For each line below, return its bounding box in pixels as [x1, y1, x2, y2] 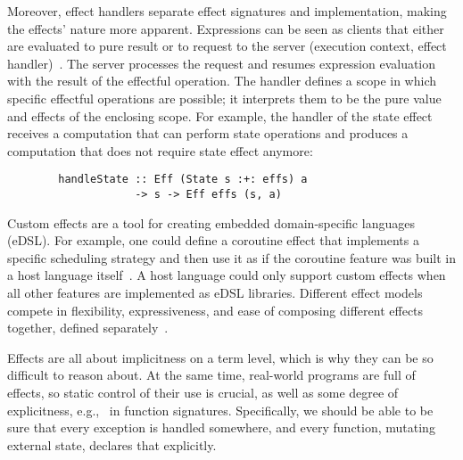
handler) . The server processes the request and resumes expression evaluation [7, 53, 436, 72]
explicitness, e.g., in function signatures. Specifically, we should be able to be [7, 400, 434, 419]
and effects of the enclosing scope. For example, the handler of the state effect [7, 106, 433, 125]
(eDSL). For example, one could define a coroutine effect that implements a [7, 231, 419, 250]
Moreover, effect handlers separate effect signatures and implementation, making [7, 2, 447, 20]
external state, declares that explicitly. [7, 435, 217, 454]
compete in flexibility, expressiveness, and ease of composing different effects [7, 300, 424, 319]
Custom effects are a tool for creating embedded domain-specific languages [7, 213, 415, 232]
